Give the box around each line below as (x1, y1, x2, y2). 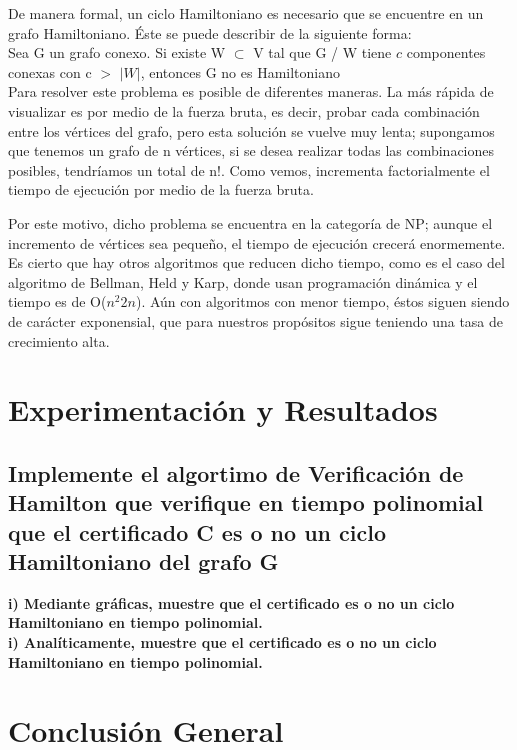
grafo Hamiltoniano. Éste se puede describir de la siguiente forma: (8, 22, 412, 43)
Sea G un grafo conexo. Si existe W (8, 42, 226, 63)
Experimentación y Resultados (8, 389, 438, 430)
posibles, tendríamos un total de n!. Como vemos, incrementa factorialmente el (8, 159, 490, 180)
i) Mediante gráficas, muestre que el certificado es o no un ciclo (8, 592, 455, 613)
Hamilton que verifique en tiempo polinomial (8, 487, 484, 518)
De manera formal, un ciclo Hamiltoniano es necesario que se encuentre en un (8, 3, 484, 23)
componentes (406, 42, 486, 63)
